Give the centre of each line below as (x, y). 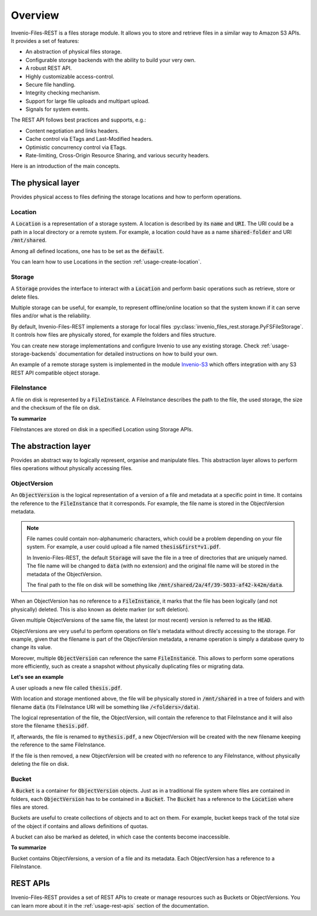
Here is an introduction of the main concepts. (65, 166)
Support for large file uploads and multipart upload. (87, 101)
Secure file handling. (50, 84)
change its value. (31, 647)
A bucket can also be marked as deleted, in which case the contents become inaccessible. (120, 837)
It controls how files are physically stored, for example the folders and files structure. (114, 335)
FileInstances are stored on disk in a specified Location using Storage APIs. (102, 429)
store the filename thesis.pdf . (50, 726)
